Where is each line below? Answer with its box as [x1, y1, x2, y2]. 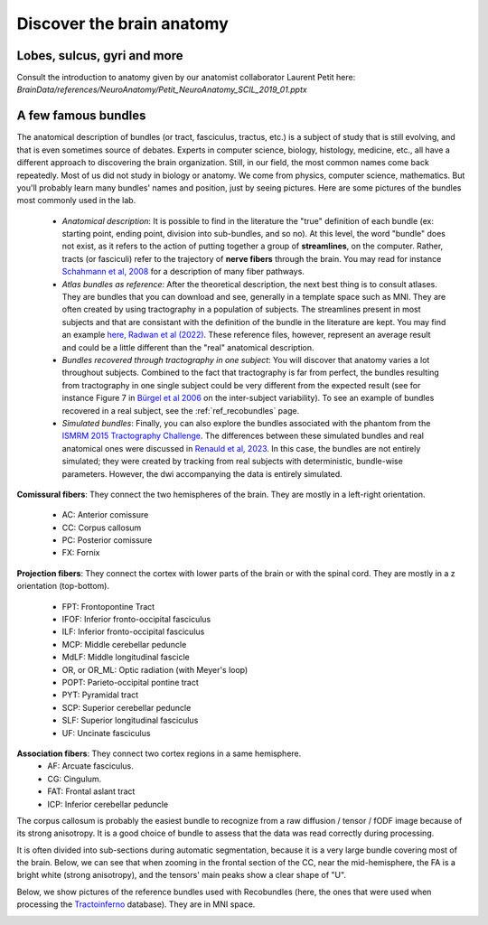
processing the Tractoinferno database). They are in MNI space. [16, 899, 256, 910]
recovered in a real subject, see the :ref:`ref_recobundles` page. [61, 405, 300, 416]
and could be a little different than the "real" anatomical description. [61, 341, 315, 352]
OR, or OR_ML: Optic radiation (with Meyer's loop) [61, 664, 249, 675]
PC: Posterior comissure [61, 535, 153, 546]
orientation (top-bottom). [16, 581, 110, 592]
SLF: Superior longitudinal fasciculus [61, 715, 199, 726]
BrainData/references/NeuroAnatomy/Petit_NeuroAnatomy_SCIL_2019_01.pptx [16, 84, 307, 95]
